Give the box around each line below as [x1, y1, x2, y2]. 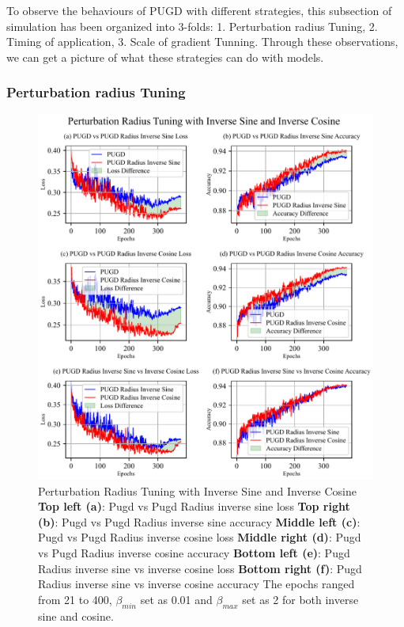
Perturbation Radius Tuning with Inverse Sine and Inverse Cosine [38, 482, 357, 499]
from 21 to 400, [38, 591, 112, 607]
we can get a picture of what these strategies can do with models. [6, 48, 324, 65]
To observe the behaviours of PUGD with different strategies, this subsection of [6, 2, 392, 18]
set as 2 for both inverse [242, 591, 359, 607]
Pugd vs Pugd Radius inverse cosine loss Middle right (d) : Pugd [38, 529, 361, 545]
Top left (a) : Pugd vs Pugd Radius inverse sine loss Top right [38, 498, 350, 515]
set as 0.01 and [140, 591, 213, 607]
